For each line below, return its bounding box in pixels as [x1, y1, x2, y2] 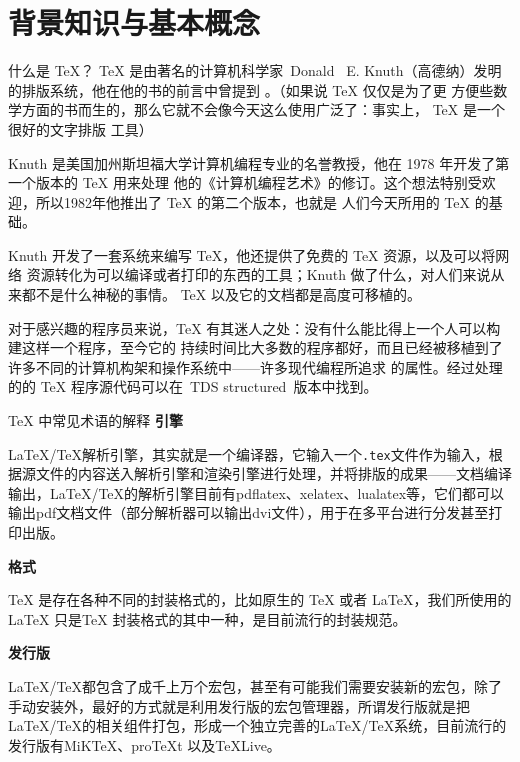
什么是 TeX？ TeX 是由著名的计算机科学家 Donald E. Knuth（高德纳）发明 [8, 60, 502, 81]
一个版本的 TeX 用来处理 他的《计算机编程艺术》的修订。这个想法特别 [8, 172, 468, 193]
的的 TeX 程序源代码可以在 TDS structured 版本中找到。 [8, 376, 378, 397]
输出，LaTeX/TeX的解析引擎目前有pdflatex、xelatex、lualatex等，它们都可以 [8, 482, 505, 503]
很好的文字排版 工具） [8, 118, 153, 139]
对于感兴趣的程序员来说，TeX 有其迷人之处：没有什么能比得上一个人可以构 [8, 317, 501, 338]
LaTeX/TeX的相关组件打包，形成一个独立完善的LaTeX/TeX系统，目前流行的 [8, 715, 507, 736]
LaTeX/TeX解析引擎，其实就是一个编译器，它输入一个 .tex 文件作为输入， [8, 443, 489, 464]
